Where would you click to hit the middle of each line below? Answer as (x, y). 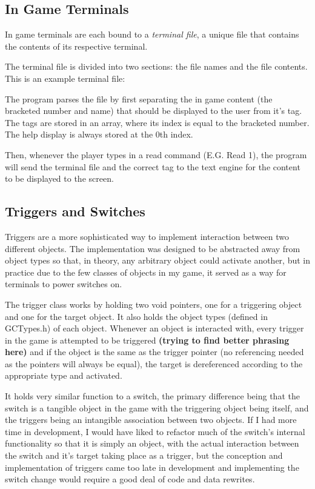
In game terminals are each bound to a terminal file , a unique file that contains (152, 34)
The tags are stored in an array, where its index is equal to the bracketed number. (157, 122)
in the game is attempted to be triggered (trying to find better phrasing (147, 340)
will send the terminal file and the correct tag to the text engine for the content (153, 166)
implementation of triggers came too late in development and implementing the (152, 467)
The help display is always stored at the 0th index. (99, 134)
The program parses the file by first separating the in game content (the (139, 98)
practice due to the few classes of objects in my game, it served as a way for (146, 272)
